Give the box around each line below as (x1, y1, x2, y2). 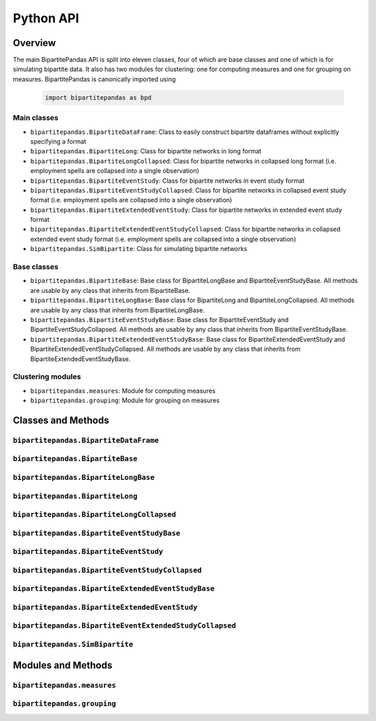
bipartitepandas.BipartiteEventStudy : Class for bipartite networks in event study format (30, 176, 305, 185)
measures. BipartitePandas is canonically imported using (13, 75, 176, 83)
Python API (13, 10, 79, 26)
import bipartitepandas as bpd (45, 93, 152, 101)
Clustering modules (13, 372, 81, 381)
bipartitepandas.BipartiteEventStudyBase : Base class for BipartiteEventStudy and (30, 315, 289, 324)
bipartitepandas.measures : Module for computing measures (30, 386, 216, 395)
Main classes (13, 113, 59, 123)
